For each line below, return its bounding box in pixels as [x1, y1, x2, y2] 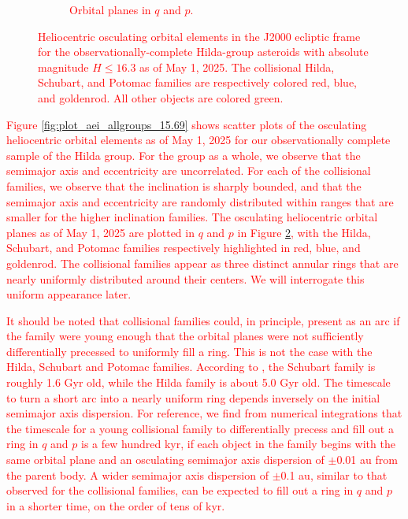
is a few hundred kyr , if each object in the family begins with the [81, 436, 395, 452]
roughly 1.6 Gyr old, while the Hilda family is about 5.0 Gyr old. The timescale [6, 374, 391, 391]
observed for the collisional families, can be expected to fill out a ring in [6, 482, 354, 499]
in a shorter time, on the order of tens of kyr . [6, 497, 225, 513]
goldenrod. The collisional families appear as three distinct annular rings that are [6, 254, 399, 271]
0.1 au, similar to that [280, 466, 388, 483]
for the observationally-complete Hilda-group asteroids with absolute [38, 43, 369, 60]
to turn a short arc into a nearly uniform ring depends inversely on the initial [6, 389, 380, 406]
